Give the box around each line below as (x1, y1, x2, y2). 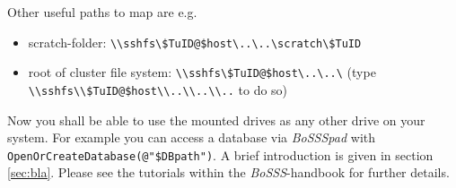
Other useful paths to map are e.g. (7, 3, 197, 21)
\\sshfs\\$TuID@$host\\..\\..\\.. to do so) (28, 80, 288, 98)
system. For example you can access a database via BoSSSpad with (7, 128, 376, 147)
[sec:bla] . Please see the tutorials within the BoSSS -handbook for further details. (7, 163, 450, 182)
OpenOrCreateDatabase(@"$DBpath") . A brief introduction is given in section (7, 145, 434, 164)
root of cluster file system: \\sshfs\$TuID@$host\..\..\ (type (28, 63, 376, 81)
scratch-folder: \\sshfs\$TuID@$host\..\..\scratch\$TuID (28, 32, 362, 51)
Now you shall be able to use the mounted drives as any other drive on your (7, 110, 425, 129)
